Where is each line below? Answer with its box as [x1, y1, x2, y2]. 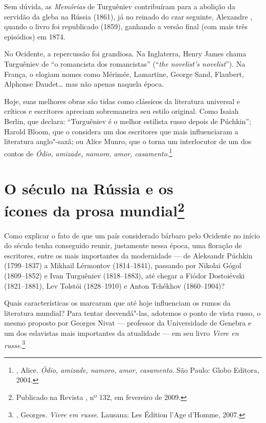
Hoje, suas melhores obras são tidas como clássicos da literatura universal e [4, 95, 240, 106]
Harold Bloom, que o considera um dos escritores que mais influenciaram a [4, 126, 238, 136]
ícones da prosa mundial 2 [4, 198, 185, 221]
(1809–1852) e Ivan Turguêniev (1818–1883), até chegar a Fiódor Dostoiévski [4, 270, 245, 280]
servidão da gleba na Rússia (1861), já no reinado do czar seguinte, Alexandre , [4, 11, 253, 22]
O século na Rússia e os [4, 178, 173, 199]
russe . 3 [4, 338, 26, 350]
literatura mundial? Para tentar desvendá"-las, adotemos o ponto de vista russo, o [4, 307, 261, 318]
